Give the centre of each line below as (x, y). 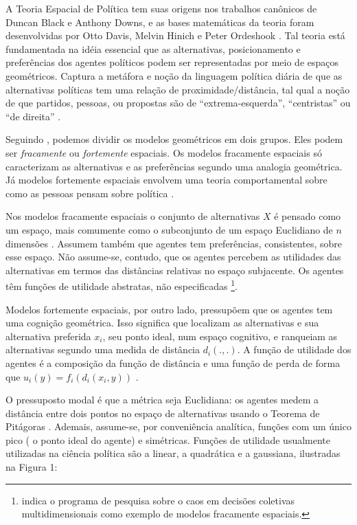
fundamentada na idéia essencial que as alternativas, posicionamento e (153, 48)
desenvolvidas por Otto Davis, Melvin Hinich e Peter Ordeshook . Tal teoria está (175, 35)
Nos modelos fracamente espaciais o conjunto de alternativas (133, 216)
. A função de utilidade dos (294, 349)
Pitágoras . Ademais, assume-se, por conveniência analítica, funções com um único (178, 426)
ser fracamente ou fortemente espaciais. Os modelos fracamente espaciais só (164, 152)
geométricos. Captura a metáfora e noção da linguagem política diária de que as (174, 75)
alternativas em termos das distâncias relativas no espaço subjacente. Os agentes (175, 270)
